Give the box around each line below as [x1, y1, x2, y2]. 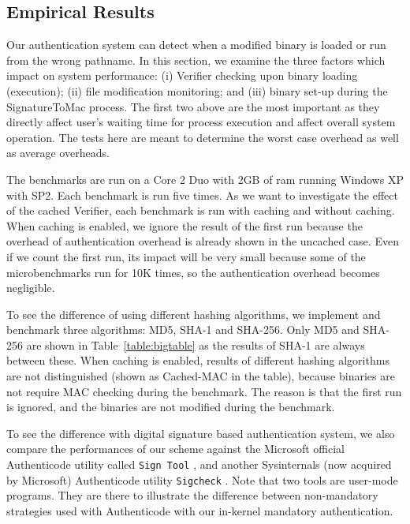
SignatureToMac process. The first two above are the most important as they [6, 98, 380, 114]
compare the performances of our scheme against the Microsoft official [6, 440, 345, 457]
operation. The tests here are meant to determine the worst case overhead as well [6, 129, 399, 145]
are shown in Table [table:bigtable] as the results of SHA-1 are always [26, 336, 365, 353]
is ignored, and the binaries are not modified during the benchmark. [6, 399, 335, 415]
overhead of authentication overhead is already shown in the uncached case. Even [6, 233, 399, 249]
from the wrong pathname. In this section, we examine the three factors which [6, 51, 386, 68]
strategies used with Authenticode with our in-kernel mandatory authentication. [6, 502, 393, 518]
